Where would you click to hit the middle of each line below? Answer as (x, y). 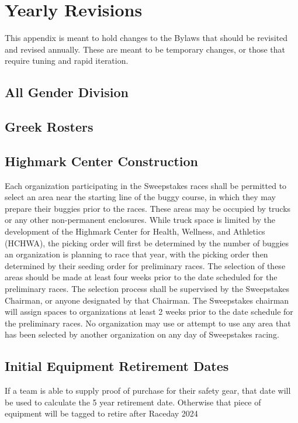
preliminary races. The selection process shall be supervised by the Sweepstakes (147, 289)
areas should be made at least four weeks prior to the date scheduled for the (141, 277)
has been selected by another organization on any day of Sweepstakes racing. (142, 334)
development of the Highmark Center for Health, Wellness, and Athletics (135, 231)
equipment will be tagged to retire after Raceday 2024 (101, 413)
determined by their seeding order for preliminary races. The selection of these (145, 265)
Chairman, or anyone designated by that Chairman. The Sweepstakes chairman (147, 300)
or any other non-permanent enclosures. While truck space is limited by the (140, 220)
